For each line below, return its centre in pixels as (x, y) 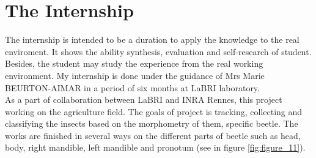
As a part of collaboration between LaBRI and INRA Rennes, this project (144, 100)
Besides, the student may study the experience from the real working (134, 63)
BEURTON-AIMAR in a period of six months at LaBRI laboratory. (132, 87)
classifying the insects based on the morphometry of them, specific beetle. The (152, 123)
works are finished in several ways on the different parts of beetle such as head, (153, 135)
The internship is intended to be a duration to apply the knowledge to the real (152, 39)
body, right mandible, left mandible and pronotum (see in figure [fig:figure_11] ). (155, 147)
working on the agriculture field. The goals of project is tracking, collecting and (154, 111)
